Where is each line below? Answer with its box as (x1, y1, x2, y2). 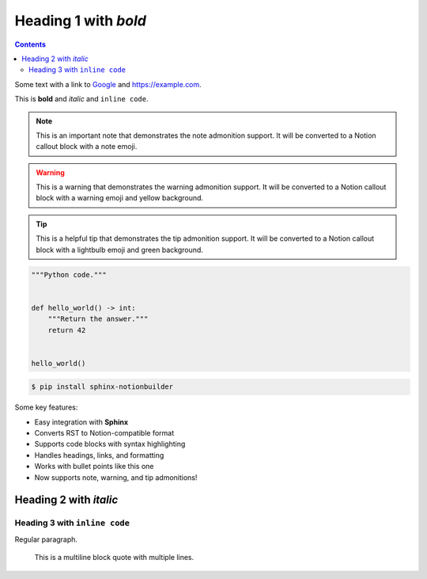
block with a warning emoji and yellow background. (36, 193, 204, 203)
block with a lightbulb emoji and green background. (36, 245, 203, 254)
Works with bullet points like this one (34, 462, 154, 471)
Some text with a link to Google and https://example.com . (14, 79, 202, 89)
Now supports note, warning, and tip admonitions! (34, 472, 198, 482)
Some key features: (14, 402, 78, 412)
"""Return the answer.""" (47, 314, 149, 324)
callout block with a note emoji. (36, 142, 138, 151)
